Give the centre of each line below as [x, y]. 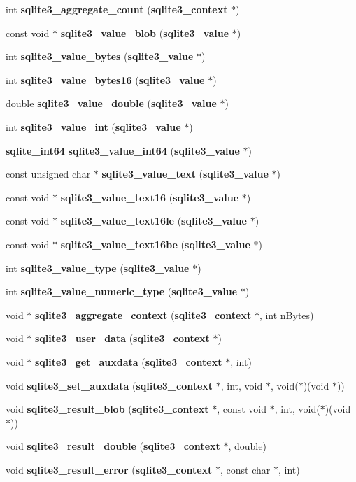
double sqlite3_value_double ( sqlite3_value [111, 103]
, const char [245, 469]
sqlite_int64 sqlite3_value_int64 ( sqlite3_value [123, 150]
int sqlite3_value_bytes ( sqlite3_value [100, 56]
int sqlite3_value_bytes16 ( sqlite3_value [105, 79]
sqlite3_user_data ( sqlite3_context [122, 338]
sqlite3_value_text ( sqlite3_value [185, 174]
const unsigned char [48, 174]
